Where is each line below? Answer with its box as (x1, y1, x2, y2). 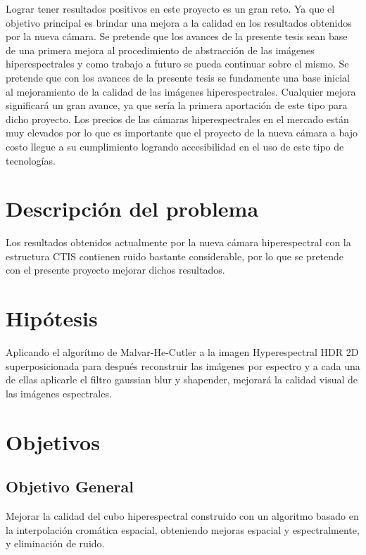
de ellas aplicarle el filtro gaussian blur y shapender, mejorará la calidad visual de (6, 372, 358, 387)
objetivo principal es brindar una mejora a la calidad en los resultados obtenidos (6, 15, 352, 30)
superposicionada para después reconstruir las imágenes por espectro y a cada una (6, 358, 360, 373)
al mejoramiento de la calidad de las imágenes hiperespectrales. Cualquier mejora (6, 84, 356, 98)
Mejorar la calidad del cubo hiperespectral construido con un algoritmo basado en (6, 509, 359, 523)
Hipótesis (6, 304, 98, 333)
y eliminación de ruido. (6, 536, 105, 551)
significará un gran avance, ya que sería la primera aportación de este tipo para (6, 98, 348, 113)
